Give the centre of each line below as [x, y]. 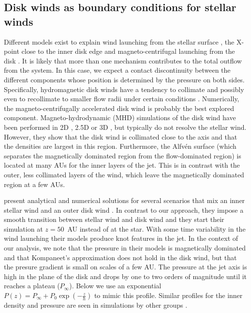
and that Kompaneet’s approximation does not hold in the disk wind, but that [120, 257]
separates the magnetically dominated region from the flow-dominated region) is [123, 155]
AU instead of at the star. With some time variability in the [156, 228]
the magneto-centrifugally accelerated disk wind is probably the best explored [119, 108]
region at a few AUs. [35, 184]
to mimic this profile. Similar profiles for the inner [168, 295]
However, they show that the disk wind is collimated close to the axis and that [121, 136]
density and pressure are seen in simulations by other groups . [96, 305]
